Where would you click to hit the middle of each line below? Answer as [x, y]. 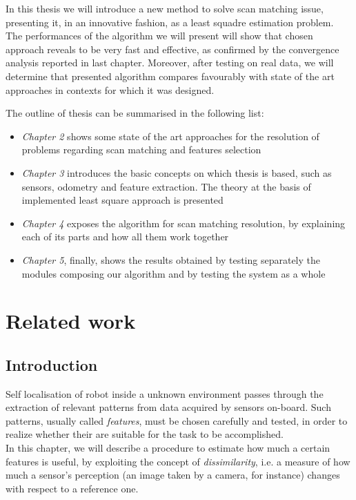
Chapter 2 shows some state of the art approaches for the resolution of [170, 136]
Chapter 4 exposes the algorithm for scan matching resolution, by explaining [184, 223]
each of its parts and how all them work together [125, 237]
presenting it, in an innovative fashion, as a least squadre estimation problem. [170, 22]
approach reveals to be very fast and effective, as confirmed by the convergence [172, 49]
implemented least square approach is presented [122, 200]
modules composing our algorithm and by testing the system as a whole [174, 273]
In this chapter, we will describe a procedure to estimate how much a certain [168, 448]
